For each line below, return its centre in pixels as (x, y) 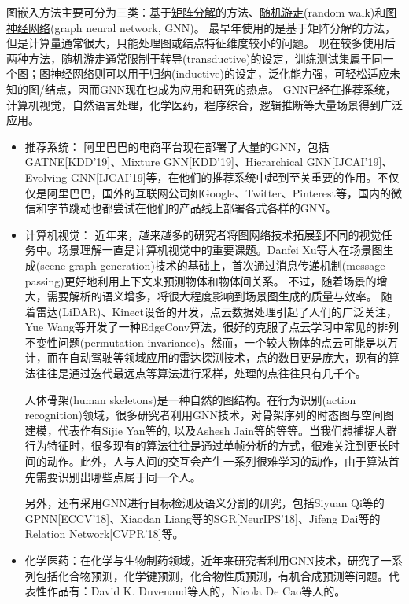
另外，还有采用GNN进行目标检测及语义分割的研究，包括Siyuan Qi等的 (204, 503)
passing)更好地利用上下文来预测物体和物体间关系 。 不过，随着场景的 (201, 280)
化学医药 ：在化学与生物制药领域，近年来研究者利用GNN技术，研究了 (203, 560)
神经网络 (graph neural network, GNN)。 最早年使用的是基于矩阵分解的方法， (201, 27)
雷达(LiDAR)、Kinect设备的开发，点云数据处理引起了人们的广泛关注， (216, 311)
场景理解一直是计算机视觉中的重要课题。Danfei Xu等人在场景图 (220, 250)
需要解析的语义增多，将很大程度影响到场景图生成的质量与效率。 (212, 296)
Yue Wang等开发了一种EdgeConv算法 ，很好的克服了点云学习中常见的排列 (212, 327)
